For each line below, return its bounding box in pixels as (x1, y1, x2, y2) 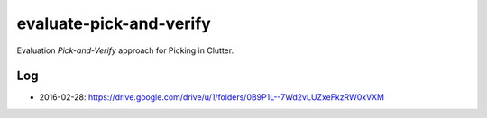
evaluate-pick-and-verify (16, 14, 211, 33)
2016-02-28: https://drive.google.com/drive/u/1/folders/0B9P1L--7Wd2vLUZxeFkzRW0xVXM (39, 92, 385, 103)
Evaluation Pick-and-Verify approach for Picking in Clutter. (16, 45, 234, 56)
